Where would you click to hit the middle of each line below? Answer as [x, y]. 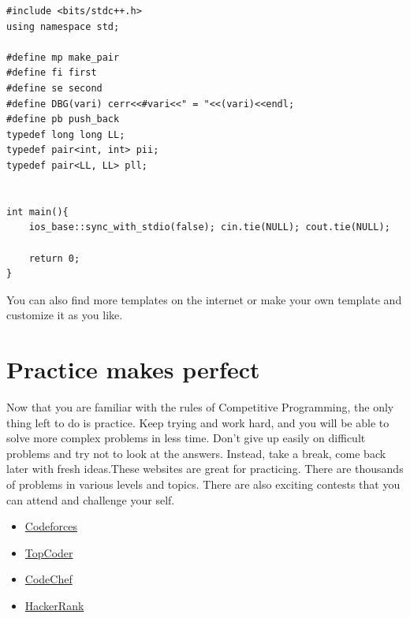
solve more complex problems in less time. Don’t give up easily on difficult [186, 438]
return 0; [54, 258]
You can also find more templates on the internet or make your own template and [204, 299]
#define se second [54, 88]
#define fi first [52, 73]
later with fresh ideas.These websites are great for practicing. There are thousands [205, 469]
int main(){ [37, 212]
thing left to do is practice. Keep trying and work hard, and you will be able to [198, 422]
